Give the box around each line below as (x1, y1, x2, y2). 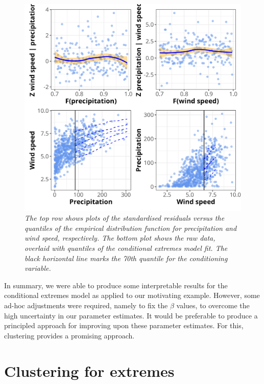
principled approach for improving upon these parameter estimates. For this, (4, 320, 244, 331)
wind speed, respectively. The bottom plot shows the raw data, (25, 232, 215, 243)
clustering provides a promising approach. (4, 330, 135, 340)
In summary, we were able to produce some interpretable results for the (4, 280, 228, 290)
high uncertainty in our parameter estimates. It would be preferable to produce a (4, 310, 258, 321)
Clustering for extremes (4, 360, 175, 381)
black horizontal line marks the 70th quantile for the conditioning (25, 252, 228, 263)
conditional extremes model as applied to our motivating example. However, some (4, 290, 260, 301)
